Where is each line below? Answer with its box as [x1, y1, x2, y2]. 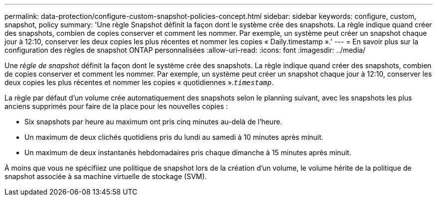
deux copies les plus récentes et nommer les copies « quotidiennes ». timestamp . [4, 78, 274, 87]
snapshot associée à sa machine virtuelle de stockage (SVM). [4, 172, 207, 181]
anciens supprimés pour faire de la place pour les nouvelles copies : [4, 102, 228, 110]
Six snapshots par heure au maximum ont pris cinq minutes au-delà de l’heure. [24, 117, 283, 126]
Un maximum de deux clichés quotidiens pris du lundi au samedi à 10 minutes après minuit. [24, 133, 323, 141]
